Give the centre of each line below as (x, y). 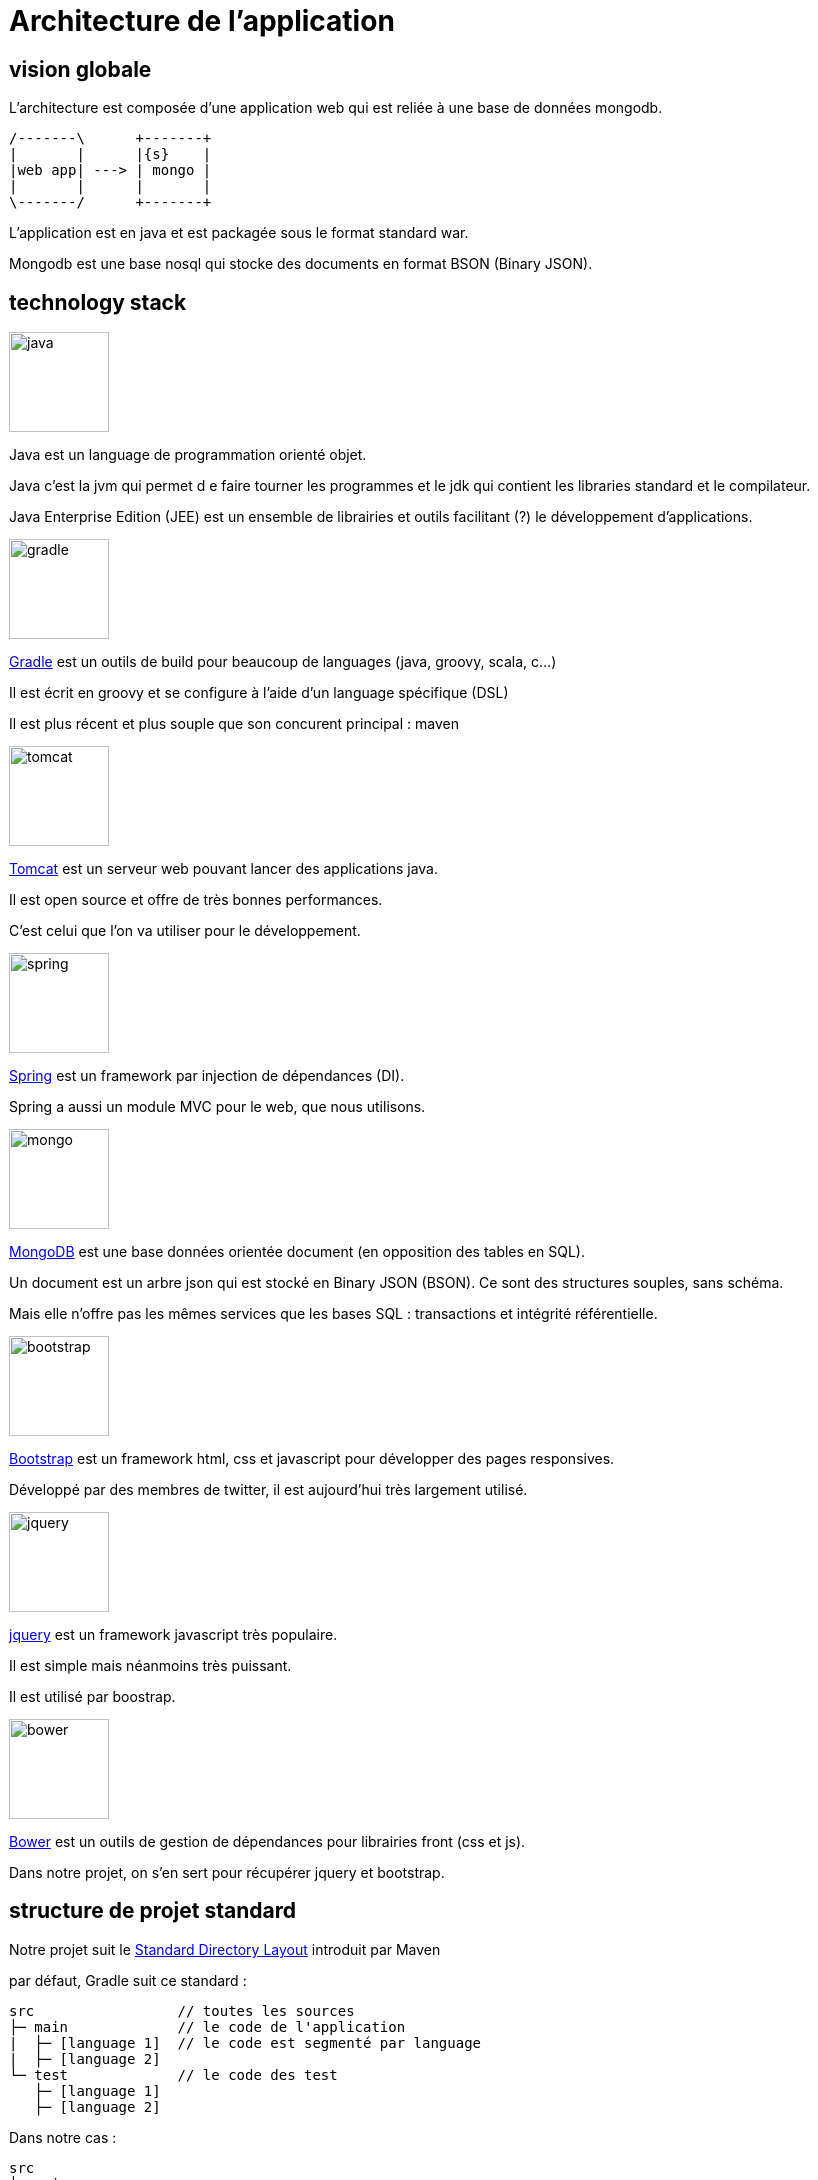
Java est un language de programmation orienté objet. (188, 455)
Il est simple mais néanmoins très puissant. (150, 1666)
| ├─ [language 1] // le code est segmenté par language (245, 2042)
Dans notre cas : (63, 2137)
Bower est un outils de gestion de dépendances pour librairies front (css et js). (267, 1842)
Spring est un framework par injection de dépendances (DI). (207, 1076)
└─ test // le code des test (173, 2074)
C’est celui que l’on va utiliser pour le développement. (185, 931)
